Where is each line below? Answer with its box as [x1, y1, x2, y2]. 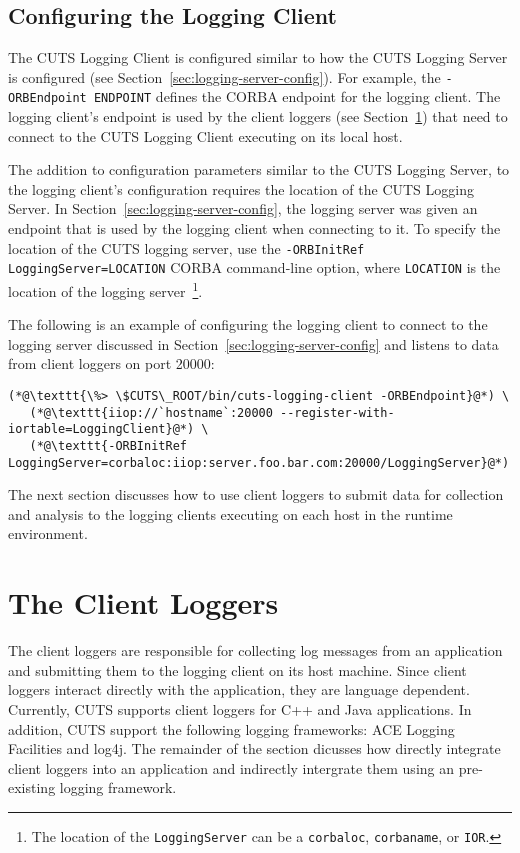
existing [8, 777, 56, 798]
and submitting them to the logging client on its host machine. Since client [8, 659, 467, 680]
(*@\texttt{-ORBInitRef [29, 438, 187, 453]
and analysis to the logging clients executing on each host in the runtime [8, 503, 453, 524]
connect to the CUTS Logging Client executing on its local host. [8, 125, 403, 146]
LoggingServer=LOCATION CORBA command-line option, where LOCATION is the [8, 257, 501, 278]
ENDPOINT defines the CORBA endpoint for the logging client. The [93, 86, 501, 107]
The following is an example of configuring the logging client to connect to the [8, 314, 488, 335]
